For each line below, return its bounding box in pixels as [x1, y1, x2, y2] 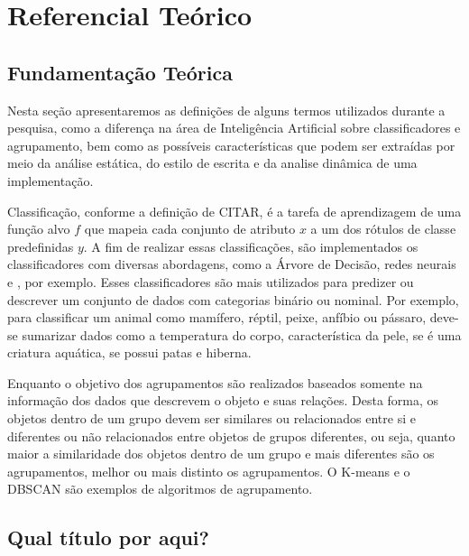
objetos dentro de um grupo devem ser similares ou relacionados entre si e [7, 409, 416, 428]
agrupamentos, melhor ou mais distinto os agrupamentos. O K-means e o [7, 461, 410, 480]
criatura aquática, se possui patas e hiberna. [7, 343, 252, 362]
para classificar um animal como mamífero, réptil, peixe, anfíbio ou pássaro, [7, 308, 427, 327]
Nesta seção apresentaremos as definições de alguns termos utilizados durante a [7, 100, 446, 119]
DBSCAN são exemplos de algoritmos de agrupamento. [7, 479, 313, 498]
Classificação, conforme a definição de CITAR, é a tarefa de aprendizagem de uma [7, 201, 462, 220]
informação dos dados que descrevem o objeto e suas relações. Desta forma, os [7, 391, 439, 410]
